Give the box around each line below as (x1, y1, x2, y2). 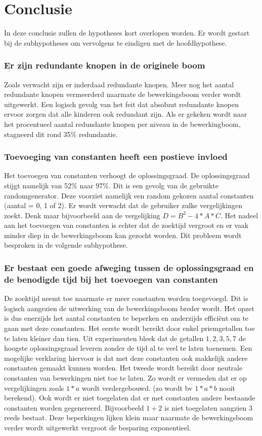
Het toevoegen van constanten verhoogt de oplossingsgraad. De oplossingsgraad (4, 170, 250, 181)
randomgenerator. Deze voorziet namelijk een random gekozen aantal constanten (4, 190, 254, 200)
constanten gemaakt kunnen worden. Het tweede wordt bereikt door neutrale (4, 362, 243, 373)
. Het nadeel (220, 210, 258, 220)
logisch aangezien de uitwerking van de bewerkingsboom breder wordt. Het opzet (4, 303, 254, 313)
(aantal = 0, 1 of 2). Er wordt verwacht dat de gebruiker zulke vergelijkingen (4, 200, 242, 211)
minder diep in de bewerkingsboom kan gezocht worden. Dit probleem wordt (4, 229, 242, 240)
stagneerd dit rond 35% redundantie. (4, 128, 118, 139)
